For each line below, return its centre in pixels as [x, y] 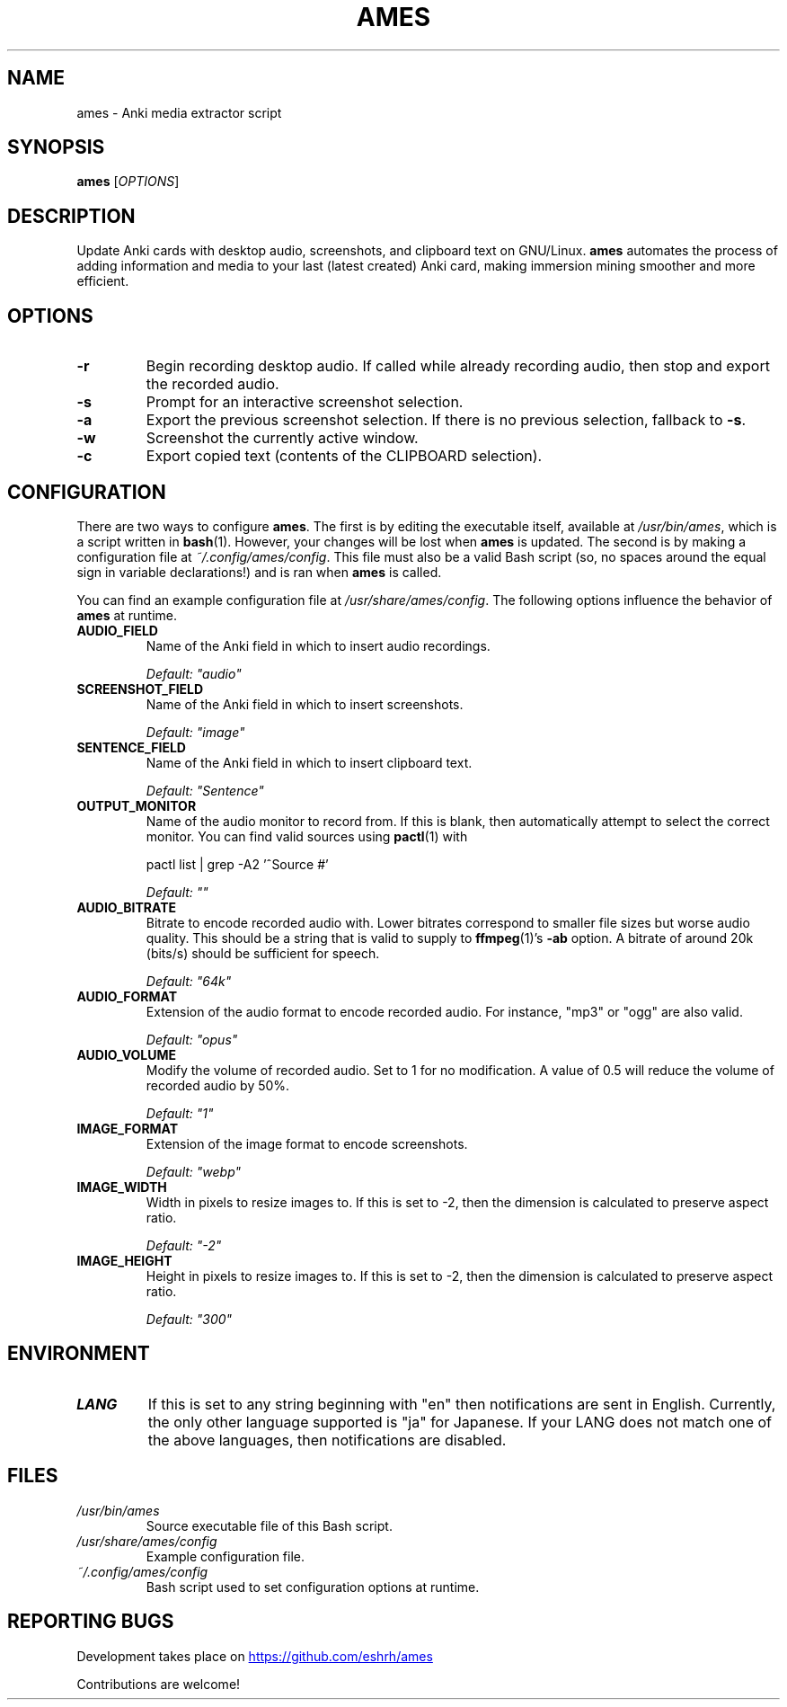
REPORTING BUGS [91, 1622]
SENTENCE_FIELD [131, 747]
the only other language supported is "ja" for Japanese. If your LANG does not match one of [460, 1422]
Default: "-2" [184, 1245]
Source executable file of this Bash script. [269, 1525]
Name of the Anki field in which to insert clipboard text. [309, 762]
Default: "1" [180, 1113]
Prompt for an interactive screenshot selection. [305, 402]
